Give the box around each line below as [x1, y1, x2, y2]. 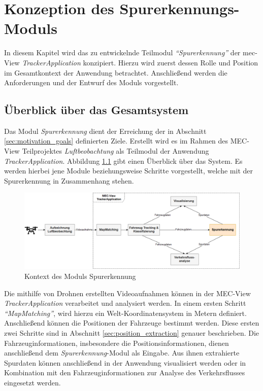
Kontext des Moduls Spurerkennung [24, 270, 136, 281]
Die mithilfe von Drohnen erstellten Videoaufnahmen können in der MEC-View [4, 288, 251, 298]
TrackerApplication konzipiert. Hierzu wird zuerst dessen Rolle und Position [22, 57, 258, 67]
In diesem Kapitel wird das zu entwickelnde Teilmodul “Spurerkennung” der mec [4, 47, 255, 58]
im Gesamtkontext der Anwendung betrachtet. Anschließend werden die [4, 67, 227, 78]
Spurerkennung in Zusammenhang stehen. [4, 175, 134, 186]
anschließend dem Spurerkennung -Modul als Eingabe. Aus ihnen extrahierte [4, 347, 240, 358]
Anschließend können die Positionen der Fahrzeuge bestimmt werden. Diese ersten [4, 317, 259, 328]
